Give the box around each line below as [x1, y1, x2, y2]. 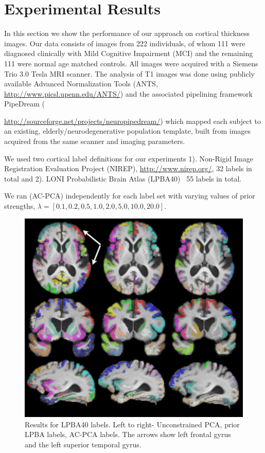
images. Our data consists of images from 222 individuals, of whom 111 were [4, 38, 245, 48]
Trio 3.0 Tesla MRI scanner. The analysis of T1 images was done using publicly [4, 68, 255, 79]
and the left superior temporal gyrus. [25, 439, 142, 449]
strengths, [4, 201, 36, 211]
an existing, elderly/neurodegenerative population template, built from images [4, 125, 251, 136]
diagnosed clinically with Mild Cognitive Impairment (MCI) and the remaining [4, 48, 253, 59]
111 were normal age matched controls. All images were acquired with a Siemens [4, 58, 258, 68]
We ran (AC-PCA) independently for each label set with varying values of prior [4, 190, 255, 201]
